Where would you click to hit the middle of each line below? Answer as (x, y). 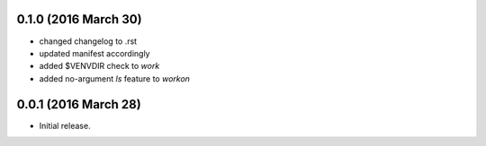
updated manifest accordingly (94, 53)
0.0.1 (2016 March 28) (79, 104)
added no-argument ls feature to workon (115, 78)
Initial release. (65, 125)
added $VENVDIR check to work (99, 66)
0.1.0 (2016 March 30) (80, 19)
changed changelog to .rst (88, 41)
